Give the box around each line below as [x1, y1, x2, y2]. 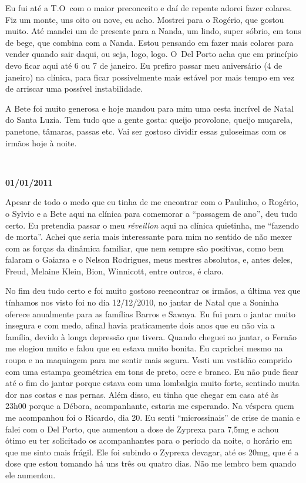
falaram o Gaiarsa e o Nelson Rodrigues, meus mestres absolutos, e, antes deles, [5, 253, 292, 266]
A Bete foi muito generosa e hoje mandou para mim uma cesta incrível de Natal [5, 102, 294, 114]
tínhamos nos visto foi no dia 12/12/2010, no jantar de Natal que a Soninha [5, 296, 279, 308]
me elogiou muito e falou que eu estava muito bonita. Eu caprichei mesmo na [5, 342, 283, 354]
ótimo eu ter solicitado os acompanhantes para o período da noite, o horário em [5, 434, 292, 447]
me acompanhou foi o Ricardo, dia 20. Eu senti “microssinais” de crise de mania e [5, 411, 300, 423]
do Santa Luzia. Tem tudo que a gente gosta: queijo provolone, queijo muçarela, [5, 113, 292, 126]
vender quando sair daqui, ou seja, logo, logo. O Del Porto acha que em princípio [5, 48, 298, 60]
